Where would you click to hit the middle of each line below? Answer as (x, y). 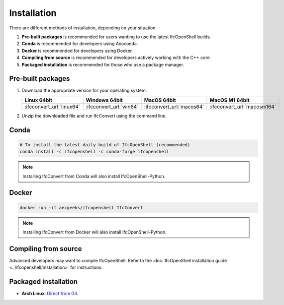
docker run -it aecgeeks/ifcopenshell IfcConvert (81, 208)
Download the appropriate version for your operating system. (84, 91)
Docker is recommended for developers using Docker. (77, 51)
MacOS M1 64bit (230, 100)
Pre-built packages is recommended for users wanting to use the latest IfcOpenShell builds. (116, 37)
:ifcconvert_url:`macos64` (174, 107)
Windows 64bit (104, 100)
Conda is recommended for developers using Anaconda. (80, 44)
